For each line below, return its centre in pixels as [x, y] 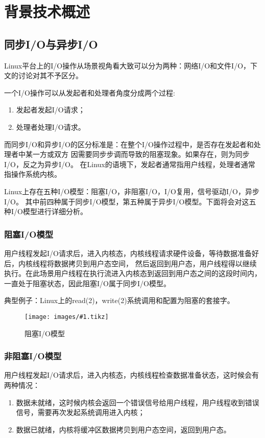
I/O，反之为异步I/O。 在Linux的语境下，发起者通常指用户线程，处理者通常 [130, 164]
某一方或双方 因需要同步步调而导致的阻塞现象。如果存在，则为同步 [137, 154]
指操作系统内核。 [33, 174]
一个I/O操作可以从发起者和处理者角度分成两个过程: [90, 92]
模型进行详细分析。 [55, 211]
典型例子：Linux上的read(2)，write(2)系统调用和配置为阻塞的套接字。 [119, 300]
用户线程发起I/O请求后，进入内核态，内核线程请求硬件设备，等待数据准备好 [131, 253]
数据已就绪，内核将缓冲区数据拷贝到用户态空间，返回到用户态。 [123, 429]
